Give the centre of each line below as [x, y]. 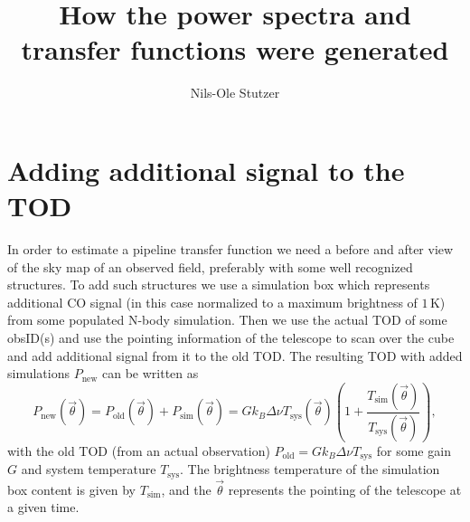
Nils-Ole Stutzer [235, 93]
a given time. [43, 507]
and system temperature [89, 469]
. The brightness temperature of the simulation [310, 469]
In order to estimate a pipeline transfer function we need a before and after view [230, 249]
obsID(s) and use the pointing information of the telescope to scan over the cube [231, 337]
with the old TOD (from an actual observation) [139, 450]
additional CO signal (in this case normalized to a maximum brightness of [212, 302]
